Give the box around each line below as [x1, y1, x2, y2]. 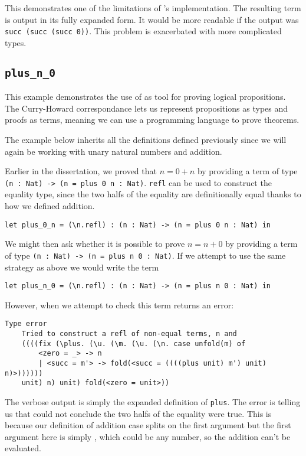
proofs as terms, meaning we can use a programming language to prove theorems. [5, 113, 300, 126]
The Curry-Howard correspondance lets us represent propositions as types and [5, 102, 288, 114]
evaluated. [5, 442, 41, 454]
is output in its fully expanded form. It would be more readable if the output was [5, 13, 299, 25]
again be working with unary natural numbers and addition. [5, 145, 222, 157]
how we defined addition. [5, 200, 95, 212]
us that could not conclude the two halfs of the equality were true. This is [5, 407, 272, 419]
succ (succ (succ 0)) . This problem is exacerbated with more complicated [5, 25, 282, 37]
